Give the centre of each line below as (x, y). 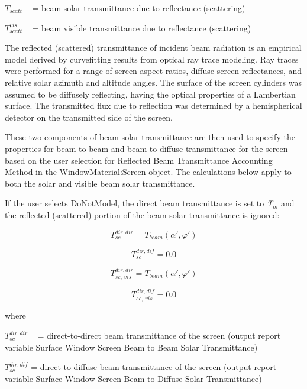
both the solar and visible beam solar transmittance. (100, 183)
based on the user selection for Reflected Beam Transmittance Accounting (139, 160)
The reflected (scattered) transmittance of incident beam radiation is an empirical (153, 48)
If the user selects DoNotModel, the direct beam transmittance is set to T (139, 203)
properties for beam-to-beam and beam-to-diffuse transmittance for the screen (146, 148)
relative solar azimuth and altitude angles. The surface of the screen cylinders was (153, 82)
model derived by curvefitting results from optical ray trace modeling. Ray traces (152, 59)
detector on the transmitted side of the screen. (89, 117)
